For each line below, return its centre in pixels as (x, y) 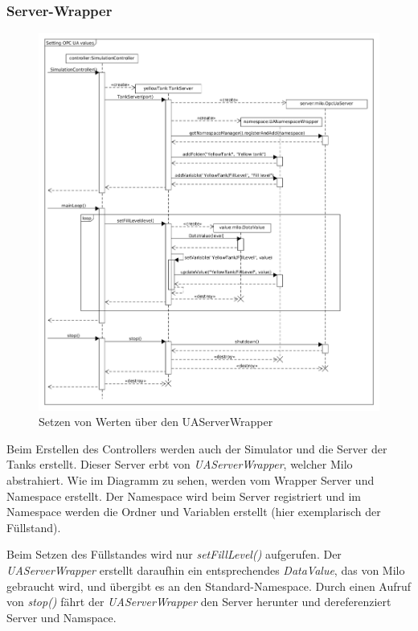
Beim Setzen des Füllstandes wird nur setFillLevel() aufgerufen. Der (174, 554)
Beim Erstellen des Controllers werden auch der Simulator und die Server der (197, 448)
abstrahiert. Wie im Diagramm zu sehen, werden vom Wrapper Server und (191, 479)
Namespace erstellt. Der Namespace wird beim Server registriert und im (184, 496)
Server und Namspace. (61, 617)
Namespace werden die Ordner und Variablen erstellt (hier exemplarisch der (194, 512)
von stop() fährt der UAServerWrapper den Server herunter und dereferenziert (199, 602)
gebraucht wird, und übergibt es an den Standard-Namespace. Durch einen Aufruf (209, 586)
